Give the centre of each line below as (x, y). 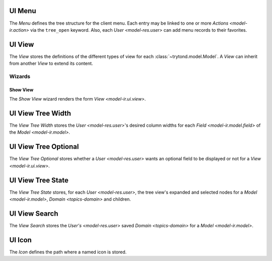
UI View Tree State (39, 180)
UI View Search (34, 213)
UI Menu (23, 11)
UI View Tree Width (40, 113)
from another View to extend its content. (51, 63)
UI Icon (21, 240)
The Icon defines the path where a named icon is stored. (68, 252)
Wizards (20, 76)
